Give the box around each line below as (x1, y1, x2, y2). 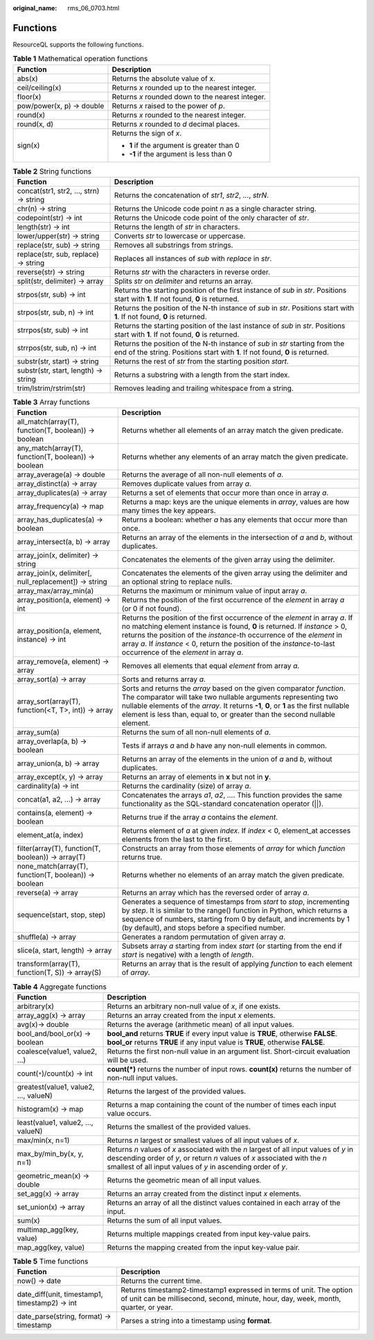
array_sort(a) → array (17, 675, 87, 684)
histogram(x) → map (17, 1104, 84, 1114)
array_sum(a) (17, 727, 60, 737)
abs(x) (17, 74, 38, 83)
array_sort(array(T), (17, 697, 81, 706)
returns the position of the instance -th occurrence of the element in (121, 630, 343, 640)
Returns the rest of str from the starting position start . (114, 357, 289, 366)
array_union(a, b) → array (17, 758, 100, 768)
